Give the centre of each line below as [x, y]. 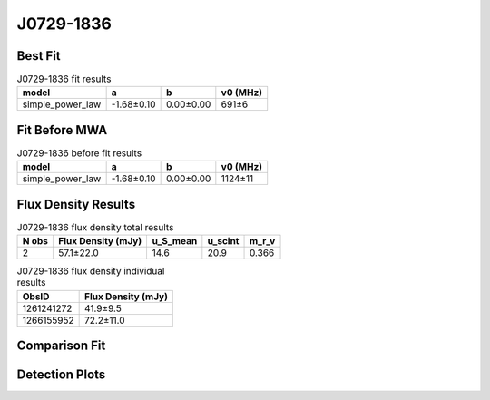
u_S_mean [175, 241]
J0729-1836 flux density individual [91, 271]
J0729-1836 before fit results [79, 153]
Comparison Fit [61, 346]
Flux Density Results [76, 204]
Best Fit [39, 56]
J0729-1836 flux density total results [95, 228]
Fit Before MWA [62, 130]
